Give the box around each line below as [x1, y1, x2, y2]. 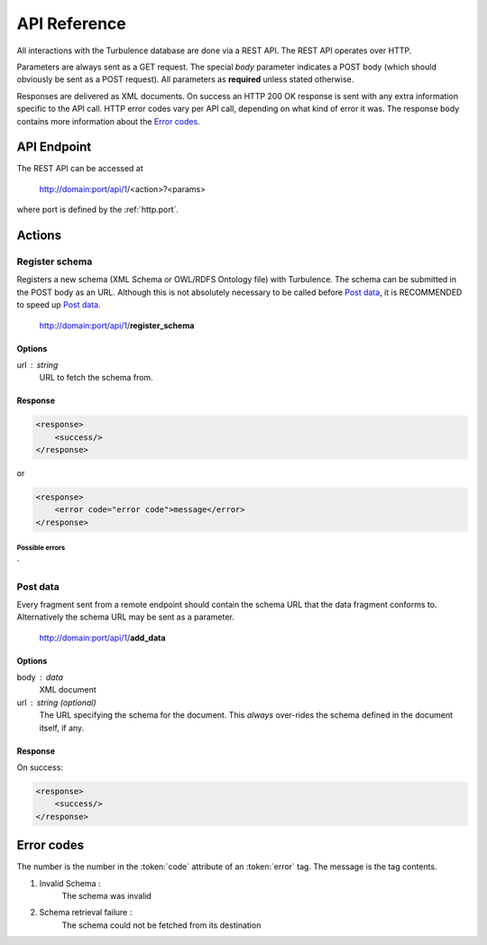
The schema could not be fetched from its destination [61, 920, 262, 931]
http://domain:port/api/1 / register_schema [39, 320, 195, 331]
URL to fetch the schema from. [39, 372, 153, 383]
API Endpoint [16, 140, 92, 155]
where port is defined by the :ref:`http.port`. [16, 204, 179, 216]
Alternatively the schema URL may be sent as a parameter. [16, 611, 234, 622]
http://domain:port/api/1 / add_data [39, 632, 166, 643]
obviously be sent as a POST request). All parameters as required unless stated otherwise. [16, 74, 354, 85]
